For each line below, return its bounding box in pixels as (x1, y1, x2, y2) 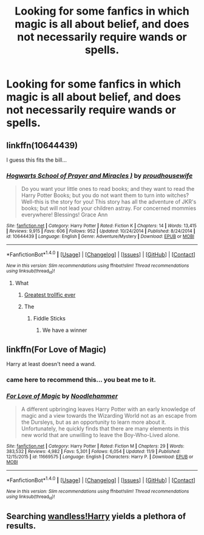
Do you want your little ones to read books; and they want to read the (21, 185, 195, 193)
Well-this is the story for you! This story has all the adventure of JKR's (21, 198, 197, 205)
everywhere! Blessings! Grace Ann (21, 211, 108, 218)
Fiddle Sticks (33, 315, 66, 322)
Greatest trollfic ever (24, 291, 76, 299)
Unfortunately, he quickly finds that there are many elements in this (21, 425, 189, 432)
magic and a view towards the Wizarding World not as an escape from (21, 412, 197, 419)
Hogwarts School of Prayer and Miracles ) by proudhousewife (6, 171, 193, 180)
